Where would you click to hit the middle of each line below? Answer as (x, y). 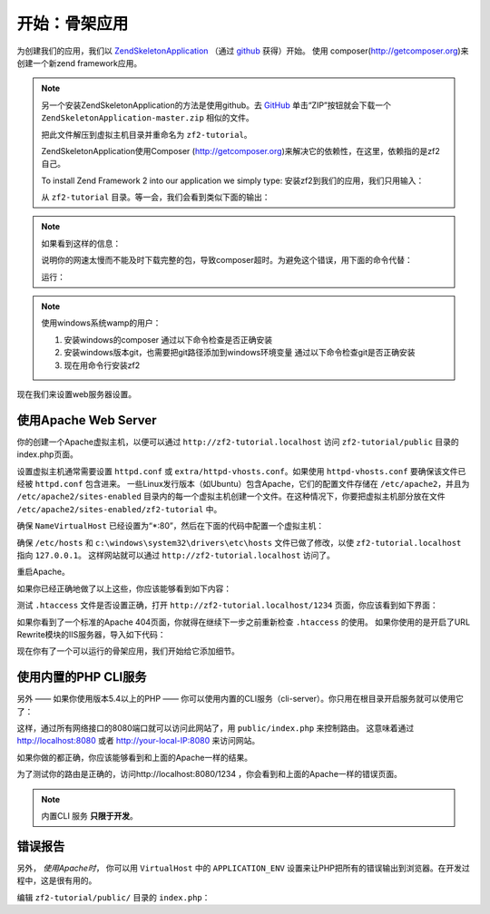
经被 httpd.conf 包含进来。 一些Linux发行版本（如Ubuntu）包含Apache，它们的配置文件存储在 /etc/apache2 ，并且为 (243, 484)
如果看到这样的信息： (81, 243)
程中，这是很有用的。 (57, 880)
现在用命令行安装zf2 (102, 365)
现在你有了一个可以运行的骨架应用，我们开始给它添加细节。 (128, 651)
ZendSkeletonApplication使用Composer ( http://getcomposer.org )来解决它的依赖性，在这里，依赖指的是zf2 (240, 151)
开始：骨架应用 (73, 24)
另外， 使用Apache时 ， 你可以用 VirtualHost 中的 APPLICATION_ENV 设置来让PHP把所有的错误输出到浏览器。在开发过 (244, 868)
